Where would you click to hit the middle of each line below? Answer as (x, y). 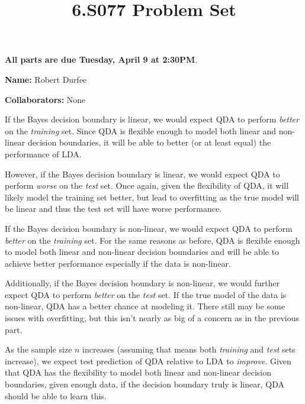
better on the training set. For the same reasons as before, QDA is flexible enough (152, 240)
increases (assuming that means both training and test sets (189, 349)
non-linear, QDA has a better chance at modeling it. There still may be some (145, 306)
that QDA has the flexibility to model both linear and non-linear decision (138, 372)
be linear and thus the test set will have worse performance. (113, 209)
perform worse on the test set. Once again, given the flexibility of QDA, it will (147, 185)
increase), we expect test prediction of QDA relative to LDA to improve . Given (148, 361)
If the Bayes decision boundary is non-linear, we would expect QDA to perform (149, 228)
